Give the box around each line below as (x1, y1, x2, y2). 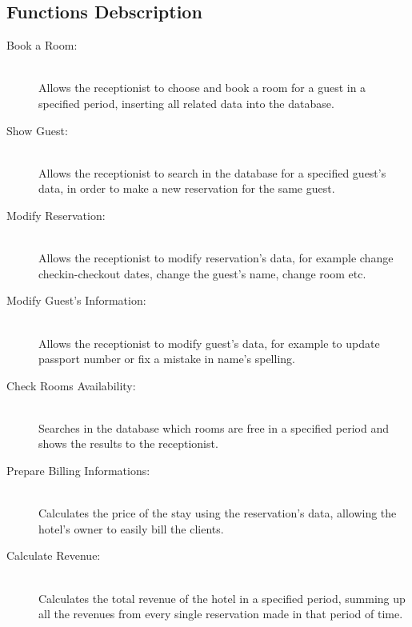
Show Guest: (6, 122, 68, 138)
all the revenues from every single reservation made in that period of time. (38, 605, 403, 622)
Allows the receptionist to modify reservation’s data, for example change (38, 250, 394, 266)
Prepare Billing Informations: (6, 462, 150, 479)
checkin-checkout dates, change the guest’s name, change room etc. (38, 265, 366, 282)
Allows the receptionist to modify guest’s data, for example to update (38, 334, 380, 351)
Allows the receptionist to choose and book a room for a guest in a (38, 79, 366, 96)
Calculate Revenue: (6, 547, 101, 564)
